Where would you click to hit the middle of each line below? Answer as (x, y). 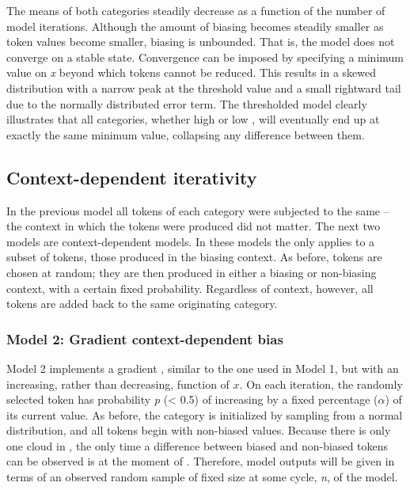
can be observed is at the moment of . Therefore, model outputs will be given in (201, 461)
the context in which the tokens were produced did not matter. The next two (194, 226)
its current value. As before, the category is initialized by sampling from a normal (205, 414)
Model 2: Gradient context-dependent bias (145, 338)
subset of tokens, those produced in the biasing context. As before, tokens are (194, 257)
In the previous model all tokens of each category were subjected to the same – (198, 210)
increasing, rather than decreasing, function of (118, 384)
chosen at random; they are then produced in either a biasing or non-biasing (192, 272)
